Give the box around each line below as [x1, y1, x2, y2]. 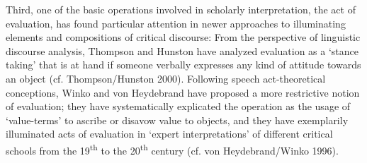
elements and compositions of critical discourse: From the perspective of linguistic [6, 30, 361, 44]
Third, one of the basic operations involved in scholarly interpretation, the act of [6, 2, 356, 16]
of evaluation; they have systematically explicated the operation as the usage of [6, 99, 351, 114]
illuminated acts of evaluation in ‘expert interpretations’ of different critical [6, 126, 333, 141]
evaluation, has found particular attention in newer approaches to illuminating [6, 16, 346, 30]
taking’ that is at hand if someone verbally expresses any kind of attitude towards [6, 57, 361, 72]
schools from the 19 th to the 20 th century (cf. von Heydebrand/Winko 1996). [6, 140, 339, 157]
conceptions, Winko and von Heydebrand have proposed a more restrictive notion [6, 85, 360, 99]
